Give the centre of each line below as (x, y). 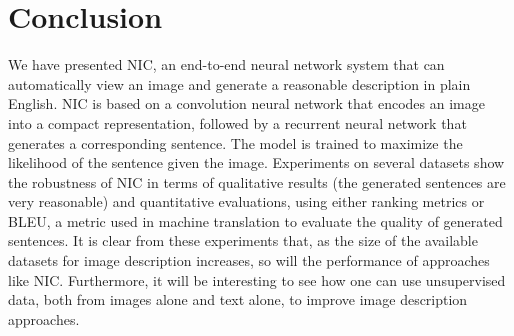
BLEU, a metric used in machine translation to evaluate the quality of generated (255, 220)
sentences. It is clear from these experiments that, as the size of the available (243, 240)
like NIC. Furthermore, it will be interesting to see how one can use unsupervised (257, 279)
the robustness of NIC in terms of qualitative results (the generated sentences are (257, 181)
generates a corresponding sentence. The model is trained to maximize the (235, 142)
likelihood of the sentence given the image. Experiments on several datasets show (256, 162)
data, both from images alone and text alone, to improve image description (238, 299)
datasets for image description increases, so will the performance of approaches (249, 260)
